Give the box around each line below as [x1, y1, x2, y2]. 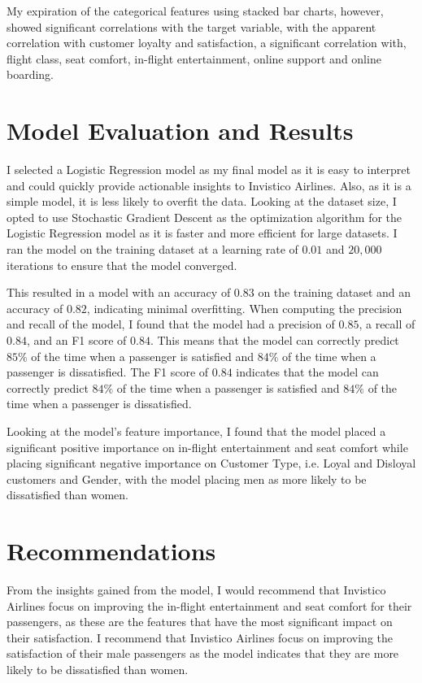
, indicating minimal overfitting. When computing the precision [86, 299, 402, 316]
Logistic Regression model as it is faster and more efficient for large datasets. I [7, 224, 398, 241]
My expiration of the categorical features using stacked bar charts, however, [7, 2, 384, 19]
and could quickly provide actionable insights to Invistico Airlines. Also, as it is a [7, 176, 411, 194]
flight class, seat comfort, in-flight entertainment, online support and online [7, 50, 381, 67]
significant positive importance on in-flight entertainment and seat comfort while [7, 438, 408, 455]
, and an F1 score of [26, 332, 127, 349]
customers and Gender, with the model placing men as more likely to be [7, 470, 367, 487]
